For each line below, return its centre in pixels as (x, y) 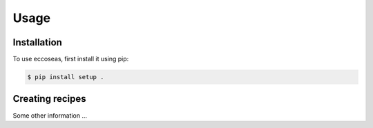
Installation (37, 42)
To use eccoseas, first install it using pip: (71, 59)
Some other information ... (50, 115)
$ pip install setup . (66, 77)
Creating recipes (49, 99)
